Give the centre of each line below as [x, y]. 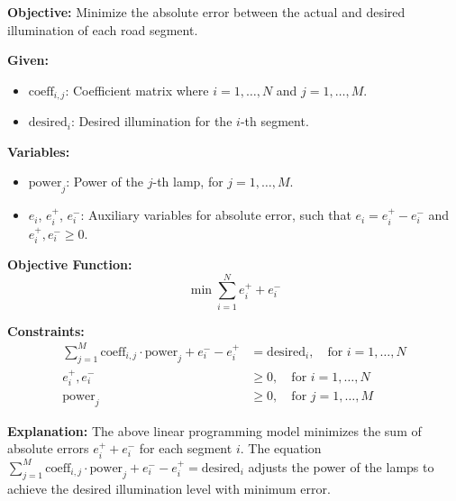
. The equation [281, 448]
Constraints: [46, 330]
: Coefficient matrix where [137, 90]
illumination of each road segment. [103, 29]
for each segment [186, 448]
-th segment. [274, 121]
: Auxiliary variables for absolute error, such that [216, 215]
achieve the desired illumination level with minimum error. [169, 488]
